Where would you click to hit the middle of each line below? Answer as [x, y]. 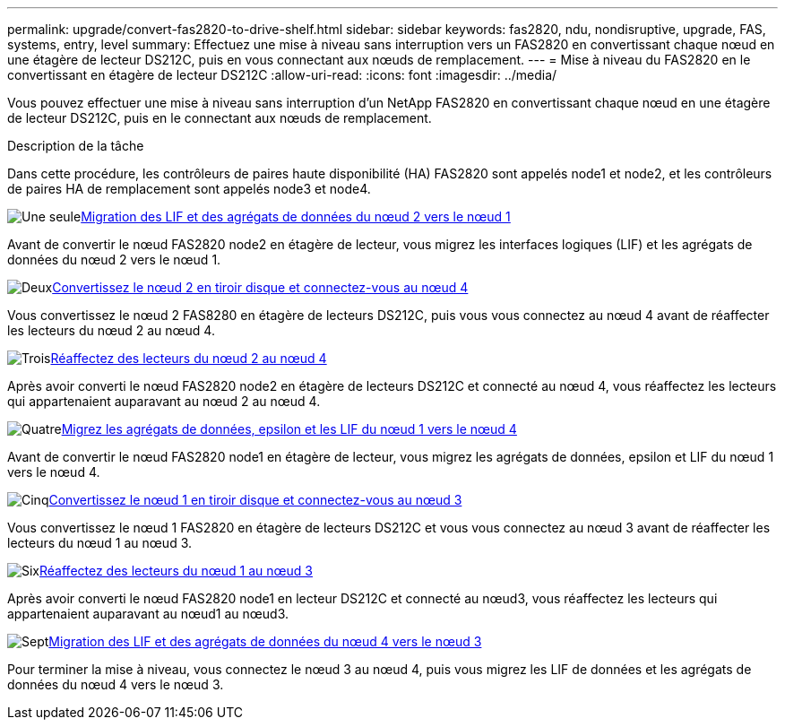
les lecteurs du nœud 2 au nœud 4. [111, 330]
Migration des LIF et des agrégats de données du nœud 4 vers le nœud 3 [265, 641]
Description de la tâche [76, 146]
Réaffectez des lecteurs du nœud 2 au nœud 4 [189, 358]
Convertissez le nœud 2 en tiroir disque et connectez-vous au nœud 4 [260, 287]
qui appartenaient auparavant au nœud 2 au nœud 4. [164, 401]
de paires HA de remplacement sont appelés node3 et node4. [189, 189]
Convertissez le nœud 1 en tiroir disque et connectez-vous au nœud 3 [255, 500]
